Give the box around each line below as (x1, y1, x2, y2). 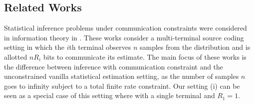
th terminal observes (69, 42, 131, 52)
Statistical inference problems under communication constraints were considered (4, 23, 247, 33)
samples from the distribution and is (139, 42, 251, 52)
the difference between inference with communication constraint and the (4, 61, 223, 71)
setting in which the (4, 42, 64, 52)
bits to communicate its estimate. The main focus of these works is (43, 51, 247, 62)
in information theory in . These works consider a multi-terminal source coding (4, 32, 244, 42)
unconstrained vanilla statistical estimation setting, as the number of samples (4, 71, 239, 81)
